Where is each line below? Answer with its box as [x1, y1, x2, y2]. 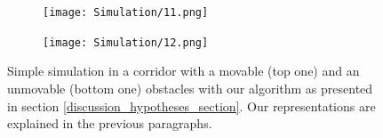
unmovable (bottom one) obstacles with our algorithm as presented [7, 78, 373, 97]
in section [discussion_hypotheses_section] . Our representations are [7, 96, 376, 115]
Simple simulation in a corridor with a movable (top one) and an [7, 61, 360, 80]
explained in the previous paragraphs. [7, 114, 212, 133]
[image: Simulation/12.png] [43, 36, 209, 49]
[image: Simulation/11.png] [43, 6, 209, 19]
